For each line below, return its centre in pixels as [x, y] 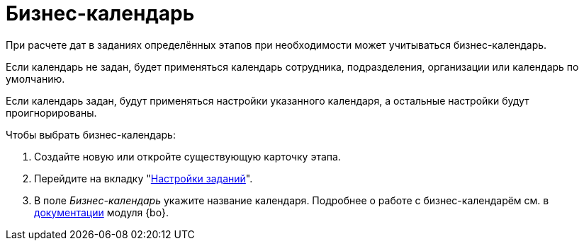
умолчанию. [35, 78]
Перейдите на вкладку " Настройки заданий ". [144, 178]
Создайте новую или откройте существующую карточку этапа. [187, 156]
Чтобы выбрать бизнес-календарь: [91, 134]
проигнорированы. [51, 112]
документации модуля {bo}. [102, 212]
